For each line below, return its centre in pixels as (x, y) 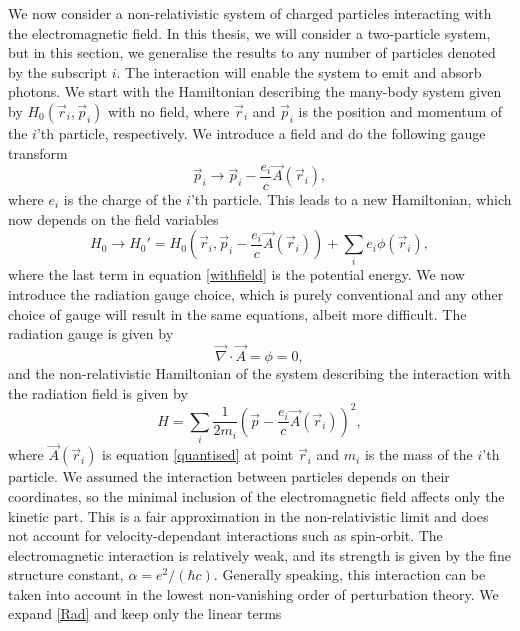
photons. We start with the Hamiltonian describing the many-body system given (255, 91)
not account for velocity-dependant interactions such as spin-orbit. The (225, 535)
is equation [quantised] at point (198, 454)
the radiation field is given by (98, 392)
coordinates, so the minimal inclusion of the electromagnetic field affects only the (256, 495)
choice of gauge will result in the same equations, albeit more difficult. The (237, 313)
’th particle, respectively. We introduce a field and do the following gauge (261, 132)
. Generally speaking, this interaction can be (349, 574)
